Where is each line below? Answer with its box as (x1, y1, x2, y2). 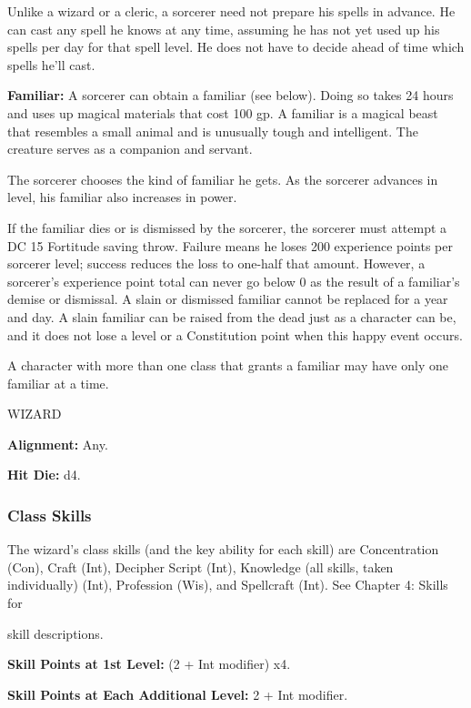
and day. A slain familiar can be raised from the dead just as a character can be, (7, 307, 456, 326)
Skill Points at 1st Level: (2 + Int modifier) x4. (7, 654, 291, 673)
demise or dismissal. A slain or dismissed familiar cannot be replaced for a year (7, 289, 448, 308)
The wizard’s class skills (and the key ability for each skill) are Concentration (7, 540, 439, 559)
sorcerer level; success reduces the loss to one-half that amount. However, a (7, 254, 426, 273)
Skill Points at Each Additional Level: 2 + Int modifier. (7, 684, 348, 703)
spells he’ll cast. (7, 55, 95, 74)
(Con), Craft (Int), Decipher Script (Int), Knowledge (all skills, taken (7, 557, 394, 576)
